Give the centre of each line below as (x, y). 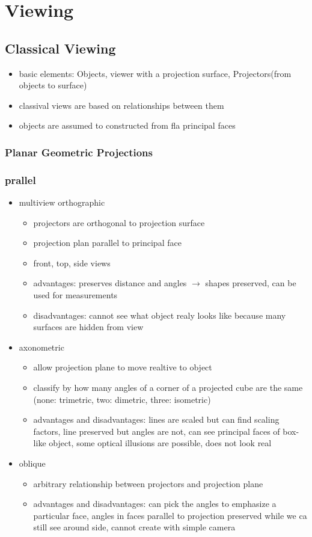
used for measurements (75, 294)
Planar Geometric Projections (79, 152)
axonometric (41, 347)
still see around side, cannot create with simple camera (134, 527)
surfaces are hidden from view (88, 327)
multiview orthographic (62, 202)
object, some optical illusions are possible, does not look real (160, 443)
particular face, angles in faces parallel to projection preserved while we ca (170, 515)
